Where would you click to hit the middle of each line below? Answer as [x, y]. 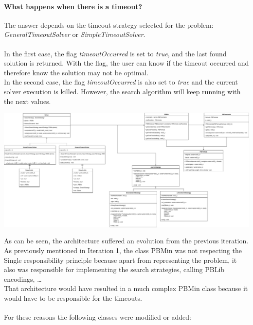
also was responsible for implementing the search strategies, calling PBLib [114, 269]
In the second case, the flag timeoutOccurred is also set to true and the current [121, 82]
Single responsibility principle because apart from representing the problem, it [120, 260]
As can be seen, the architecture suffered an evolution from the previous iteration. [126, 241]
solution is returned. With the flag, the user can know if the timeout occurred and [126, 63]
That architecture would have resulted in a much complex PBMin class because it [126, 288]
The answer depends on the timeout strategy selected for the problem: [109, 25]
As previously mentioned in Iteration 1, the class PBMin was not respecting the [123, 250]
